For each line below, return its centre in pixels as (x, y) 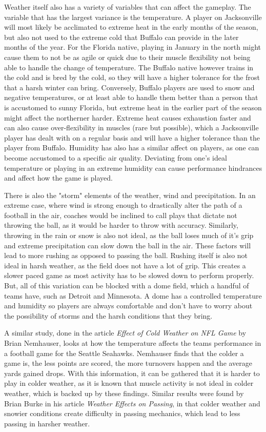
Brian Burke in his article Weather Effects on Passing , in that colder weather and (132, 403)
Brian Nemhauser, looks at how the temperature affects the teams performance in (133, 343)
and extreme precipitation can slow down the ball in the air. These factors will (128, 245)
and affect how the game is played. (58, 178)
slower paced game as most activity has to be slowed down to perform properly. (129, 275)
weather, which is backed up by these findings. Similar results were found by (124, 393)
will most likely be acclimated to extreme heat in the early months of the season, (131, 27)
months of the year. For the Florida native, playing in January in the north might (133, 47)
